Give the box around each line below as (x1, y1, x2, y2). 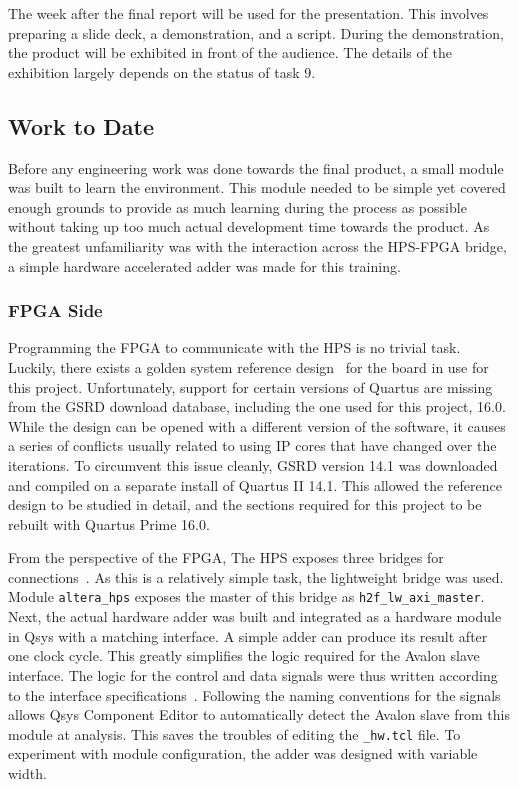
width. (8, 762, 47, 783)
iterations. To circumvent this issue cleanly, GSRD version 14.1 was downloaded (8, 454, 498, 475)
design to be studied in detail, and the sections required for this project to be (8, 494, 482, 515)
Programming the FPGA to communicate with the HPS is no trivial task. (8, 337, 461, 358)
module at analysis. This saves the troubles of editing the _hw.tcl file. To (8, 723, 461, 744)
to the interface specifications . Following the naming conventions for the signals (8, 684, 501, 705)
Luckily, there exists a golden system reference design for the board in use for (8, 356, 489, 377)
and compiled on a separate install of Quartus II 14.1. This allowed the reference (8, 474, 502, 495)
